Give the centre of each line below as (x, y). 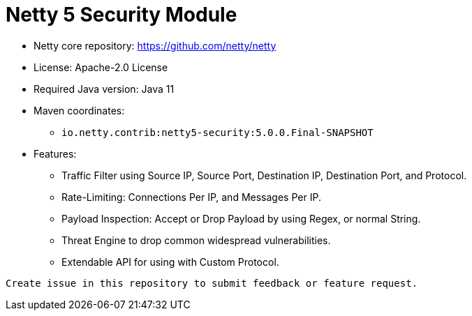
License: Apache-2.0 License (101, 67)
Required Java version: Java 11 (104, 89)
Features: (55, 153)
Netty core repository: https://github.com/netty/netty (155, 45)
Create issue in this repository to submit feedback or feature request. (212, 283)
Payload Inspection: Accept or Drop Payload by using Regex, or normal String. (241, 218)
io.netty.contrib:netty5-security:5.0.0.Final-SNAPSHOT (217, 132)
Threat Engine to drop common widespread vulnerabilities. (196, 240)
